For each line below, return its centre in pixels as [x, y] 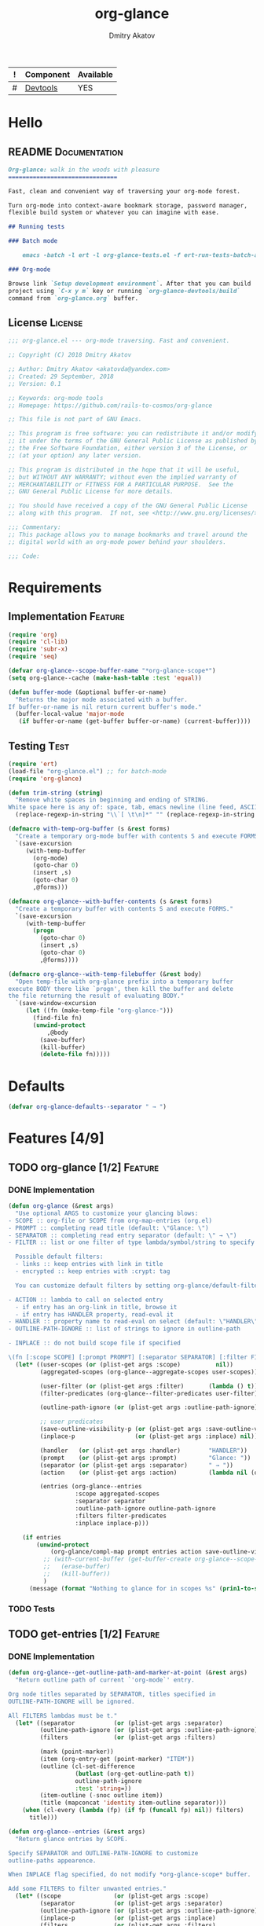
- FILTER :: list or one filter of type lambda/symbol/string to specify [132, 1242]
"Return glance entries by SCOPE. [71, 1839]
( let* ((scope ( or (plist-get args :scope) [112, 1896]
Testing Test [39, 746]
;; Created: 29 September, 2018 [61, 376]
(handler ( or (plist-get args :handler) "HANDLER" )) [143, 1451]
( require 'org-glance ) [45, 779]
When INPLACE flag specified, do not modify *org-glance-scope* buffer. [130, 1875]
